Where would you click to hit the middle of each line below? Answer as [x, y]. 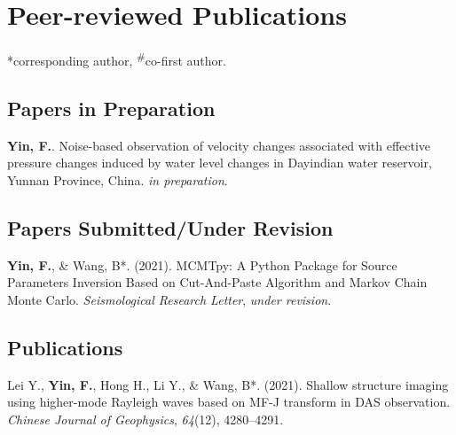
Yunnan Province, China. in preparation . [118, 179]
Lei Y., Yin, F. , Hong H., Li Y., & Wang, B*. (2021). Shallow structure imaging [228, 384]
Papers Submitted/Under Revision [170, 227]
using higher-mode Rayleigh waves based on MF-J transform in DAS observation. [229, 402]
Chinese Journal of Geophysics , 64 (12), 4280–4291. [145, 419]
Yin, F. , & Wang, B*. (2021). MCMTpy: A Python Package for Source [202, 264]
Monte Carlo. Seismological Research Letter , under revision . [169, 299]
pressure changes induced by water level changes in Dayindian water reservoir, [220, 163]
